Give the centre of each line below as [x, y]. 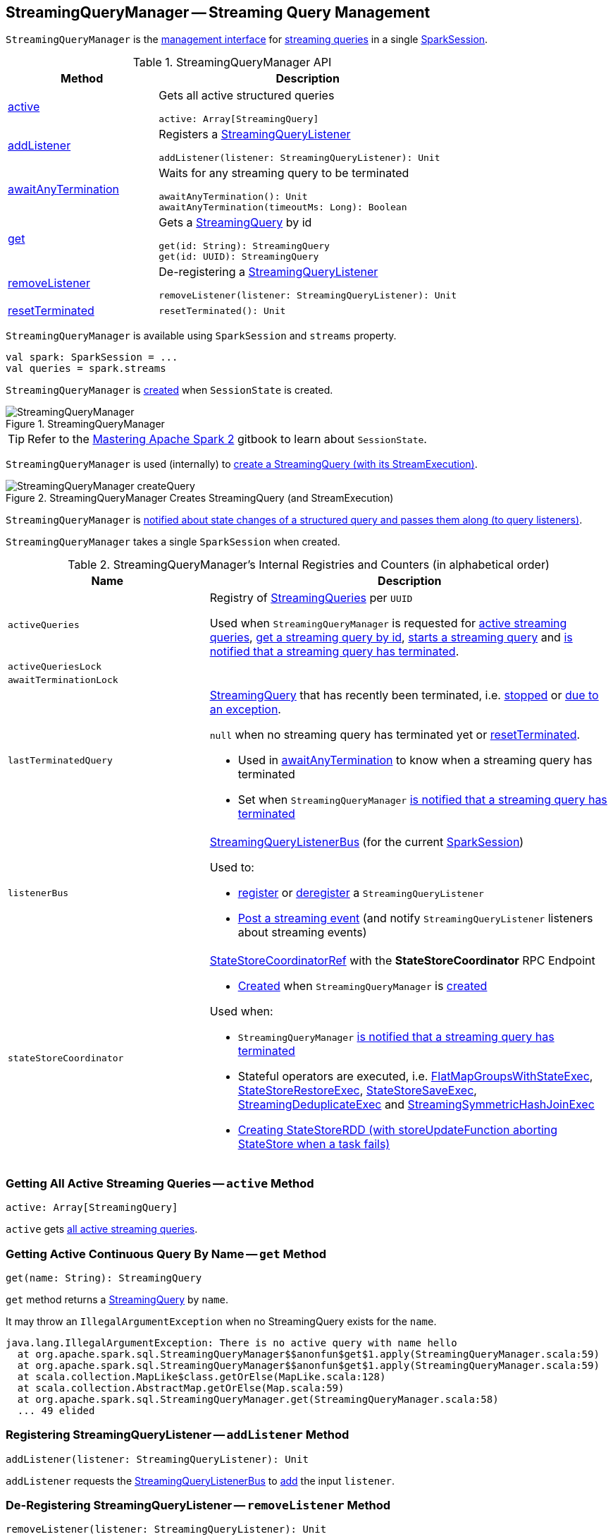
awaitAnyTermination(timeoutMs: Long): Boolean [283, 207]
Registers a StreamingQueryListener [255, 134]
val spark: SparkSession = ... [92, 357]
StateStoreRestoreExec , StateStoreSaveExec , [357, 1091]
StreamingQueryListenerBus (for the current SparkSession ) [367, 842]
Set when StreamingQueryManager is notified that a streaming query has [422, 800]
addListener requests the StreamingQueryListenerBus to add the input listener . [200, 1480]
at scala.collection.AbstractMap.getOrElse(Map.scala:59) [181, 1388]
